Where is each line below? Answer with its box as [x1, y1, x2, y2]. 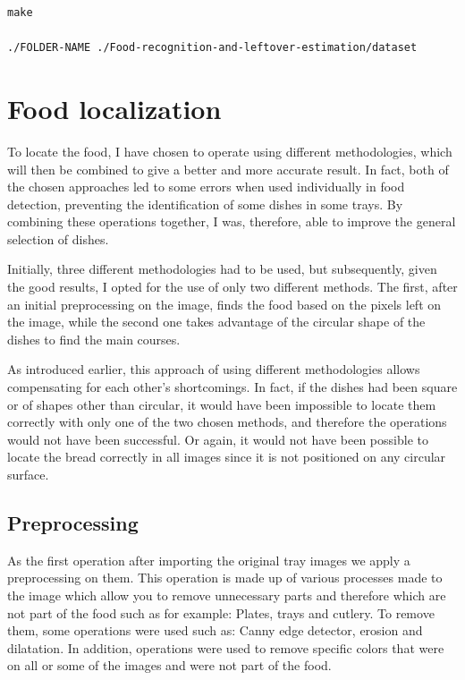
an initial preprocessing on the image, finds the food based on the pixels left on [7, 294, 442, 313]
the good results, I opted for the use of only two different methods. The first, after [7, 277, 458, 296]
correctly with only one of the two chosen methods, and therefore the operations [7, 412, 447, 431]
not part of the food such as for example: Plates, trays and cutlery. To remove [7, 603, 435, 622]
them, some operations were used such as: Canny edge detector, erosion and [7, 621, 423, 640]
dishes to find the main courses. [7, 329, 181, 348]
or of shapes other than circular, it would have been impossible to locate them [7, 395, 436, 413]
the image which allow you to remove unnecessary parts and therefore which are [7, 585, 446, 604]
